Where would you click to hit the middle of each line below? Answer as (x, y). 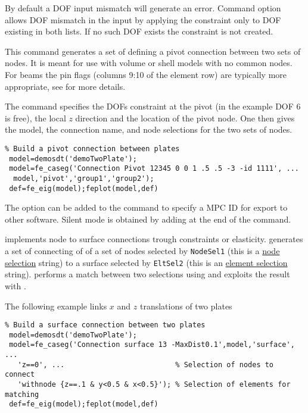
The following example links (56, 306)
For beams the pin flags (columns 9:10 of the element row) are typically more (146, 74)
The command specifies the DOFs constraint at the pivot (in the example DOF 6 (153, 106)
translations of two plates (186, 306)
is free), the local (35, 118)
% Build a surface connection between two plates (105, 325)
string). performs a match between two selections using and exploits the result (147, 274)
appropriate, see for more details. (65, 86)
